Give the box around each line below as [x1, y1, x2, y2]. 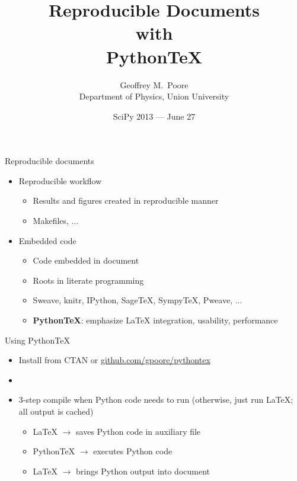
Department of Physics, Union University [79, 90, 229, 102]
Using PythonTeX [5, 334, 70, 346]
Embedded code [18, 234, 76, 246]
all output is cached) [18, 405, 94, 417]
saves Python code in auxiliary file [76, 425, 201, 437]
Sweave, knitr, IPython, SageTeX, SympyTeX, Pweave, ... [33, 294, 242, 306]
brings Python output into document [76, 464, 210, 477]
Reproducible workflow [18, 174, 102, 187]
